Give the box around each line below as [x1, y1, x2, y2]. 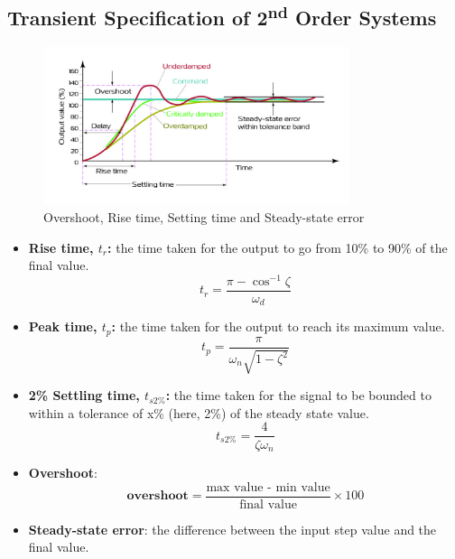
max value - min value [206, 480, 330, 494]
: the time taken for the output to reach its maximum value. [111, 317, 445, 336]
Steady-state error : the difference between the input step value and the [28, 519, 437, 538]
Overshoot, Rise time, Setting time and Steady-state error [43, 208, 365, 227]
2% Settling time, [28, 386, 140, 405]
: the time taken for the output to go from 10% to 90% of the [107, 238, 448, 256]
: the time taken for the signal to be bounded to [165, 386, 432, 405]
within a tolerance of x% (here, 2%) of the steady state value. [28, 403, 369, 422]
